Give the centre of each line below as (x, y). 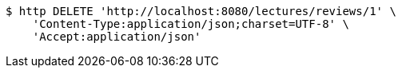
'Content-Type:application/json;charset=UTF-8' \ (191, 24)
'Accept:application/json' (117, 37)
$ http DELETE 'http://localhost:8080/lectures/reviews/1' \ (201, 11)
